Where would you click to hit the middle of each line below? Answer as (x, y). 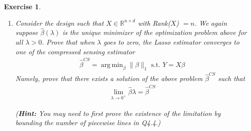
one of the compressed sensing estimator (75, 51)
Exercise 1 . (22, 6)
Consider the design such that (60, 23)
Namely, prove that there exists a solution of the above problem (109, 78)
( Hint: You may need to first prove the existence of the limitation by (118, 113)
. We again (211, 23)
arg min (112, 65)
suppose (27, 32)
